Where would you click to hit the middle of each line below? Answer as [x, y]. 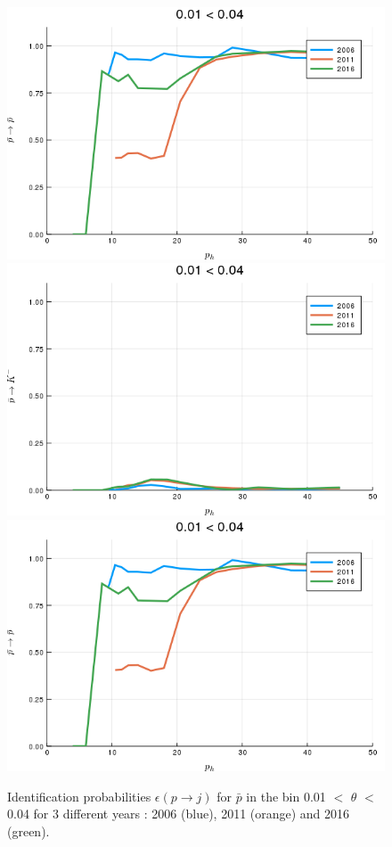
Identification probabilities [79, 796]
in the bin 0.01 [286, 796]
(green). [29, 831]
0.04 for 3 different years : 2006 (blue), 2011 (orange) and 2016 [179, 814]
